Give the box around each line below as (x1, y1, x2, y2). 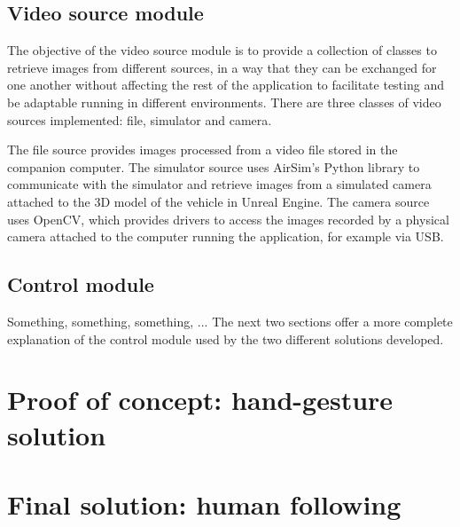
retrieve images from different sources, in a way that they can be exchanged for (7, 58, 437, 76)
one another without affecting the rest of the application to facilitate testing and (7, 75, 444, 94)
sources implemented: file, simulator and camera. (7, 110, 272, 129)
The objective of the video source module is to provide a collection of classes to (7, 41, 437, 59)
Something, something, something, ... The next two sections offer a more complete (7, 311, 453, 330)
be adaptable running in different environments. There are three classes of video (7, 92, 441, 111)
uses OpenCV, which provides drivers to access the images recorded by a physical (7, 209, 449, 228)
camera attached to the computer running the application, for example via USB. (7, 227, 444, 246)
